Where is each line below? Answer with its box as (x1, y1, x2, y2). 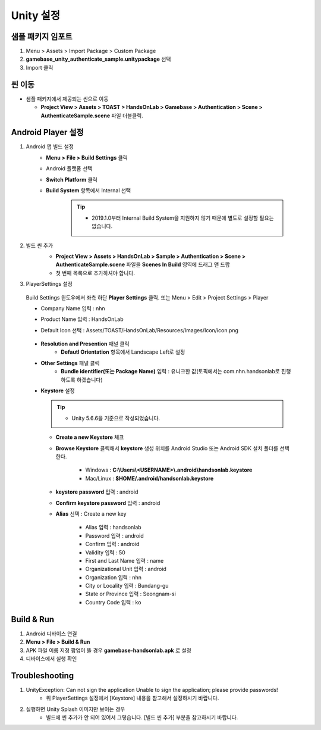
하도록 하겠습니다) (61, 376, 103, 383)
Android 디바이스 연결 (26, 630, 77, 637)
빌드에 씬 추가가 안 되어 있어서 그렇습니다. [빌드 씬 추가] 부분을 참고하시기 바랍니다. (46, 714, 238, 720)
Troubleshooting (11, 670, 74, 681)
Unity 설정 (11, 9, 61, 22)
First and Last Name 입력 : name (85, 557, 164, 564)
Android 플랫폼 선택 (46, 165, 93, 172)
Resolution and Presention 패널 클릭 (40, 340, 130, 348)
